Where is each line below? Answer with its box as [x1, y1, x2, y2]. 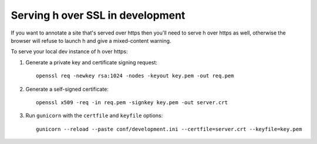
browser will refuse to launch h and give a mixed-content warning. [11, 37, 171, 44]
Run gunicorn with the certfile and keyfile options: [25, 112, 163, 119]
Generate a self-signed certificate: [25, 85, 109, 92]
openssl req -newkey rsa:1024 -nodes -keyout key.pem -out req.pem [36, 73, 234, 79]
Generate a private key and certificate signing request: [25, 59, 158, 66]
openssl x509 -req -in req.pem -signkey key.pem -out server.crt [36, 99, 228, 105]
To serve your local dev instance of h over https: [11, 48, 129, 55]
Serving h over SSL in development [11, 9, 186, 22]
